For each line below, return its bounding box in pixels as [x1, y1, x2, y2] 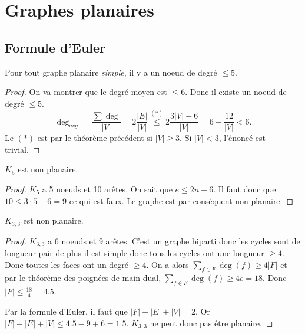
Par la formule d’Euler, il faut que [5, 305, 128, 317]
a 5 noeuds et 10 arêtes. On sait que [42, 182, 173, 195]
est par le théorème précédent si [37, 132, 152, 144]
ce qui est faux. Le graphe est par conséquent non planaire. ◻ [69, 194, 294, 207]
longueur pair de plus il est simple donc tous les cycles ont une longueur [5, 247, 264, 259]
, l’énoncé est [218, 132, 266, 144]
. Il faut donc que [213, 182, 276, 195]
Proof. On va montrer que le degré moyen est [5, 86, 167, 98]
